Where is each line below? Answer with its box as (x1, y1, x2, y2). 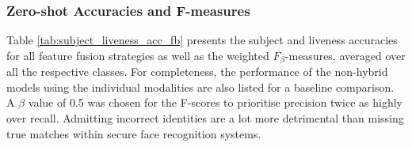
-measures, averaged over (284, 47, 406, 63)
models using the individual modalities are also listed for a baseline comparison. (6, 78, 395, 95)
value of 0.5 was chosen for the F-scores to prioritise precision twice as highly (28, 94, 402, 111)
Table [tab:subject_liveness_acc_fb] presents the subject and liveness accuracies (6, 32, 398, 48)
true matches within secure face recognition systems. (6, 125, 261, 141)
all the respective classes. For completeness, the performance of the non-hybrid (6, 63, 388, 80)
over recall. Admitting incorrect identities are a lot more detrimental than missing (6, 110, 404, 126)
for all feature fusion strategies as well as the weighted (6, 47, 269, 63)
